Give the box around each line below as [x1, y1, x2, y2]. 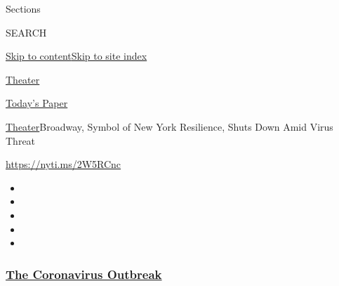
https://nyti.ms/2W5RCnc [6, 157, 121, 171]
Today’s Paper [6, 96, 68, 110]
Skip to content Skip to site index [6, 48, 147, 63]
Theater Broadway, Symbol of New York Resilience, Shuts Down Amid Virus [6, 119, 333, 134]
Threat [6, 133, 36, 148]
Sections [6, 1, 41, 15]
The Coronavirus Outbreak [6, 265, 162, 282]
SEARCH [6, 25, 47, 39]
